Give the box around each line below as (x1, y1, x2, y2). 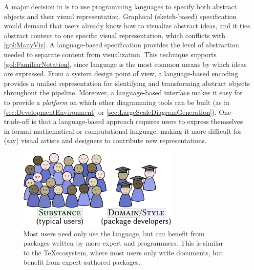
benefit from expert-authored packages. (23, 257, 141, 267)
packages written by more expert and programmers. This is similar (23, 238, 223, 248)
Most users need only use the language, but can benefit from (23, 228, 205, 238)
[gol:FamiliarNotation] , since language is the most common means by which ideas (4, 59, 247, 69)
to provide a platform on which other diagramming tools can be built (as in (4, 97, 230, 107)
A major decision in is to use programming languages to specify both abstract (4, 1, 237, 11)
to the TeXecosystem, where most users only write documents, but (23, 247, 223, 257)
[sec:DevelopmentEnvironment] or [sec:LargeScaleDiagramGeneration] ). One (4, 106, 231, 117)
